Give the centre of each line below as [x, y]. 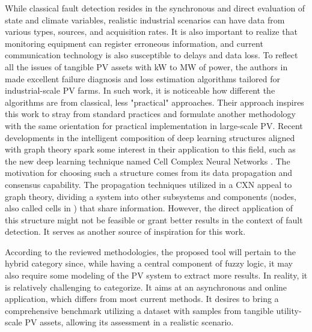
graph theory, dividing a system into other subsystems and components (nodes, [151, 196]
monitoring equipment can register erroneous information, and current [134, 43]
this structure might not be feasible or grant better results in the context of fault [154, 219]
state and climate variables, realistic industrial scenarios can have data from [145, 20]
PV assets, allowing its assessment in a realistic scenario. [129, 322]
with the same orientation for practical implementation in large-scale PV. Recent [154, 125]
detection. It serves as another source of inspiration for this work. [125, 231]
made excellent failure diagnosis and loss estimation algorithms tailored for [142, 78]
